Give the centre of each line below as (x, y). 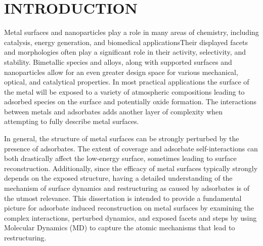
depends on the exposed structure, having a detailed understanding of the (118, 178)
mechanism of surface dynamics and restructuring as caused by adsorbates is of (127, 188)
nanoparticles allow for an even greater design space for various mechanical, (121, 72)
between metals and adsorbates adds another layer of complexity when (114, 111)
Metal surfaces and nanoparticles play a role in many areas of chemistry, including (131, 32)
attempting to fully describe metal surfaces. (72, 121)
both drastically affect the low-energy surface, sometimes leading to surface (120, 158)
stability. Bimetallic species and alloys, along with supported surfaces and (118, 61)
